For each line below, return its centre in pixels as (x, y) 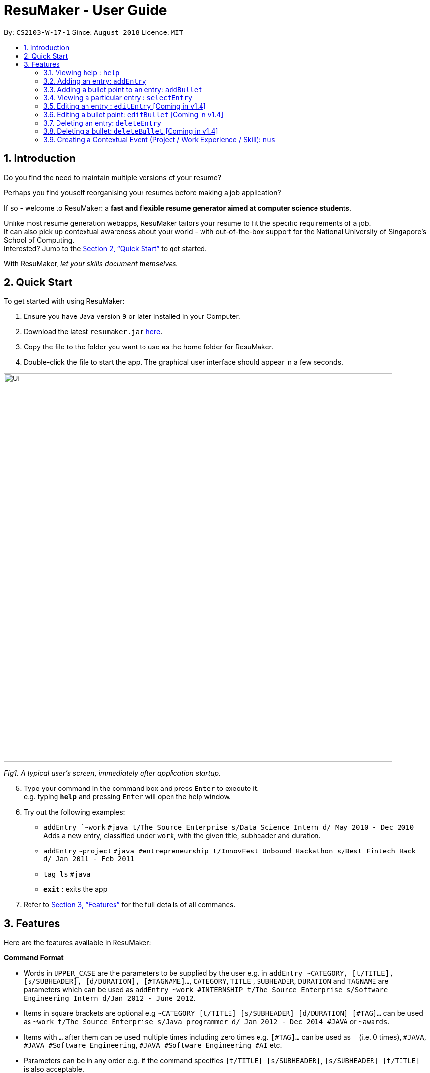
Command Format (34, 958)
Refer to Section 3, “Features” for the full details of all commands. (130, 905)
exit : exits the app (75, 889)
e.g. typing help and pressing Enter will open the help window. (127, 797)
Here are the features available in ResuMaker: (78, 943)
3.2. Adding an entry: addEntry (95, 81)
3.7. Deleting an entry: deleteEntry (102, 123)
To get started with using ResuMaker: (64, 301)
